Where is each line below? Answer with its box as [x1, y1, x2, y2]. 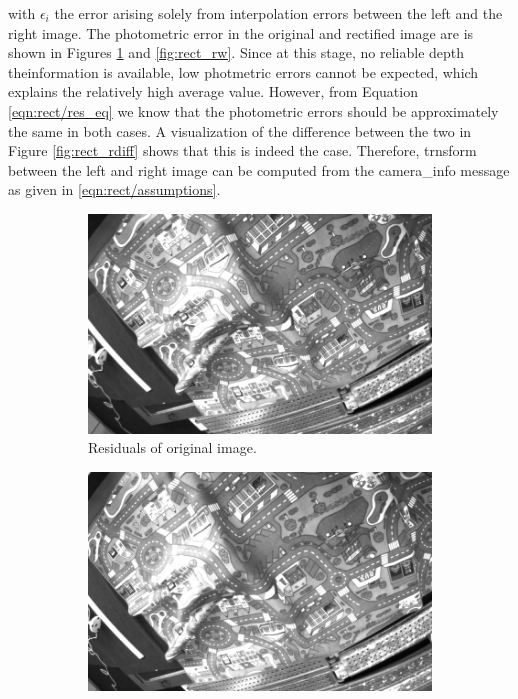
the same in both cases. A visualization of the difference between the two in [8, 120, 472, 141]
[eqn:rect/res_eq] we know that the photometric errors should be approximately [8, 100, 499, 121]
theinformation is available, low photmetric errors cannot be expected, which [8, 61, 479, 82]
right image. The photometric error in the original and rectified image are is [8, 22, 474, 43]
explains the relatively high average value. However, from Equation [8, 81, 418, 102]
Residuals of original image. [88, 437, 257, 458]
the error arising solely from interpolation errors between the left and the [54, 3, 503, 23]
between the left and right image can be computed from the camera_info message [8, 159, 510, 180]
